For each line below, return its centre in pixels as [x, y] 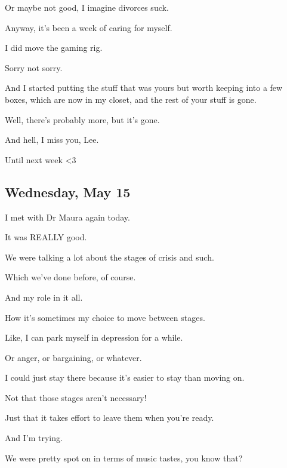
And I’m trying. [34, 438]
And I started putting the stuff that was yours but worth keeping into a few [144, 88]
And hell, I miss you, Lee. [52, 140]
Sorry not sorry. [34, 67]
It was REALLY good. [46, 237]
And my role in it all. [44, 297]
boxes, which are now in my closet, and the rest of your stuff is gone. [131, 99]
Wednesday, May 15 [68, 192]
